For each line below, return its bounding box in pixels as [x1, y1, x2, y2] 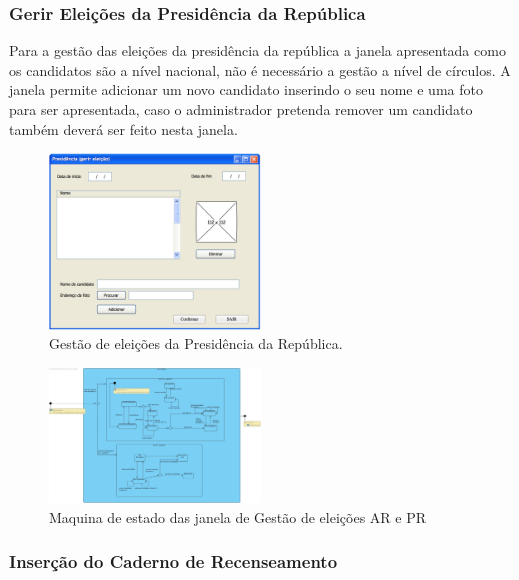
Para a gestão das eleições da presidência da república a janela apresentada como [9, 40, 506, 61]
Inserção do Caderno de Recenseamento [9, 549, 338, 574]
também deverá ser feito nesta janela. [9, 118, 238, 139]
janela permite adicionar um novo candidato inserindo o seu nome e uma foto [9, 79, 483, 100]
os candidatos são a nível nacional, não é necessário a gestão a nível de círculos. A [9, 59, 511, 80]
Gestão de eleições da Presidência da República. [49, 333, 343, 354]
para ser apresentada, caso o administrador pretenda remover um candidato [9, 99, 473, 119]
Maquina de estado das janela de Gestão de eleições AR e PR [49, 506, 426, 527]
